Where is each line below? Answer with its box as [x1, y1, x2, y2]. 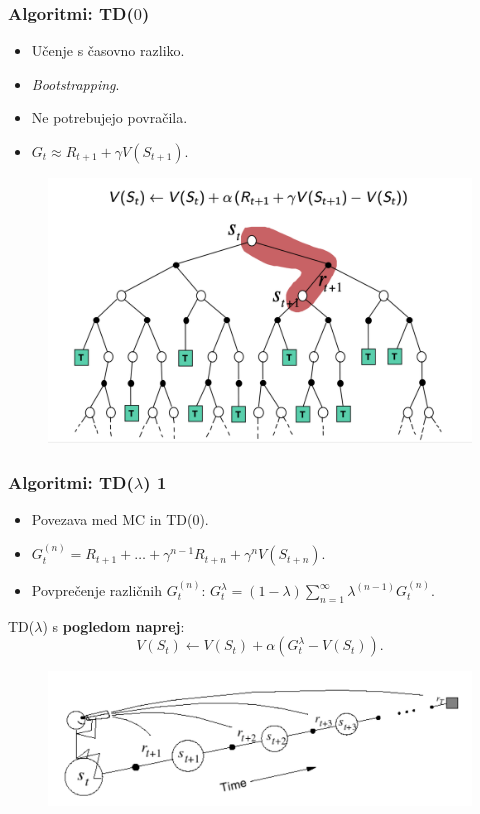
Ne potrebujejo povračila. [31, 107, 188, 128]
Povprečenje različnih [31, 580, 162, 601]
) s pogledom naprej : [42, 615, 185, 636]
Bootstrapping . [31, 73, 120, 94]
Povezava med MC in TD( [31, 508, 193, 529]
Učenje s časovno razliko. [31, 40, 185, 61]
